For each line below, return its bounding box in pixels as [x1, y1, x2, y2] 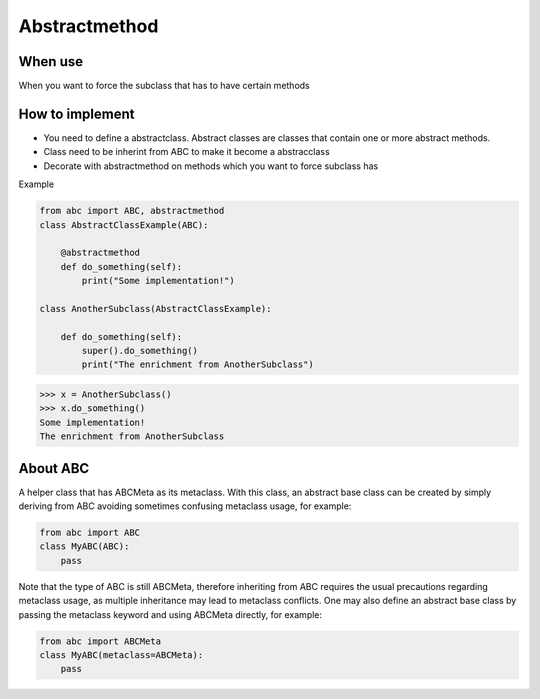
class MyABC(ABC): [39, 541, 130, 552]
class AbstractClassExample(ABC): [39, 219, 209, 230]
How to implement [18, 105, 135, 122]
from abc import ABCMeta [39, 635, 162, 647]
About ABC [18, 460, 90, 477]
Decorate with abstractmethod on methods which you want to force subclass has [43, 160, 379, 172]
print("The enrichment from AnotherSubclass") [81, 359, 314, 370]
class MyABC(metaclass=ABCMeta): [39, 649, 204, 660]
